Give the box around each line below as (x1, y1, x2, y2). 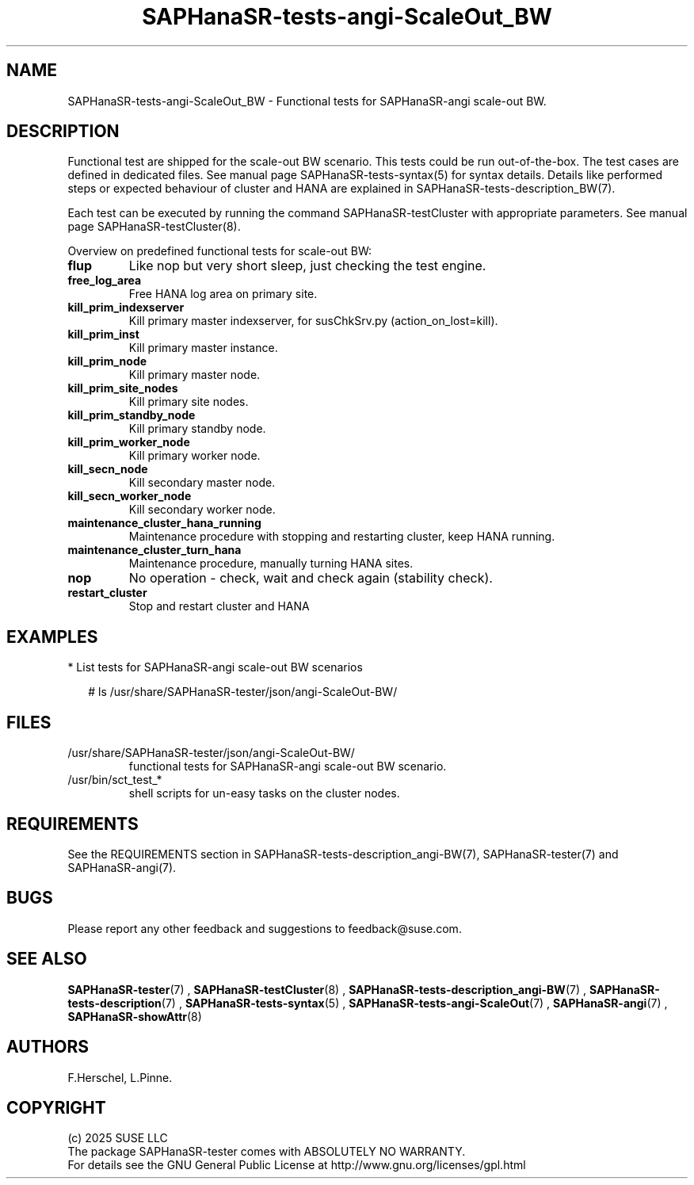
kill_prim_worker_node (67, 435, 190, 449)
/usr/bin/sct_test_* (67, 773, 162, 787)
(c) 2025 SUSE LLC (67, 1131, 168, 1145)
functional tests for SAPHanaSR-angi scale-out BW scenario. (128, 759, 447, 774)
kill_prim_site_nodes (67, 381, 178, 396)
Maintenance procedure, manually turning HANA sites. (128, 556, 414, 571)
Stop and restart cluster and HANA (128, 599, 310, 614)
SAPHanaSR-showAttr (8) (67, 1009, 202, 1023)
